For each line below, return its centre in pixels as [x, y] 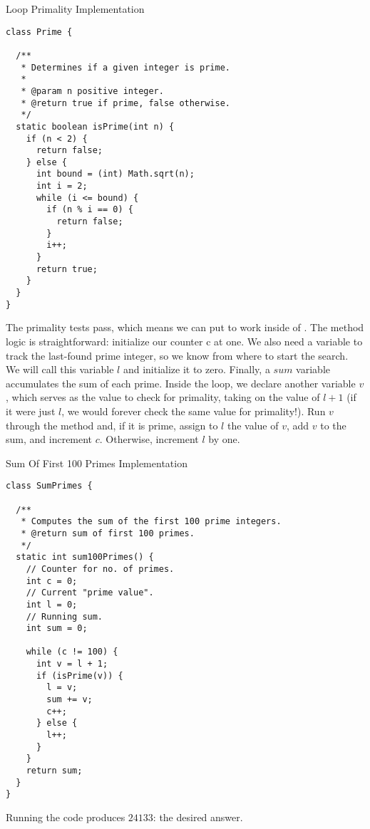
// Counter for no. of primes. [100, 569]
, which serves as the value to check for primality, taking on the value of [163, 397]
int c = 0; [52, 581]
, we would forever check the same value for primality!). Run [194, 411]
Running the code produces [66, 817]
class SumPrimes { [49, 486]
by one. [224, 439]
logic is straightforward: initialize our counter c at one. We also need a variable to [184, 341]
